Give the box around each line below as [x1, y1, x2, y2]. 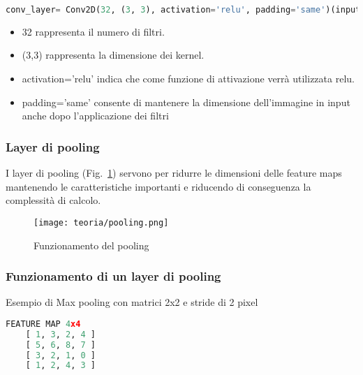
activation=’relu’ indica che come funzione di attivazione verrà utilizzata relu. [22, 71, 355, 86]
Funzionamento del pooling [34, 237, 149, 252]
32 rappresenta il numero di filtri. [22, 24, 165, 38]
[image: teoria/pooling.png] [34, 217, 169, 228]
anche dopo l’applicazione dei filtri [22, 108, 169, 123]
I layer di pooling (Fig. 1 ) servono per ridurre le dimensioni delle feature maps [6, 166, 342, 180]
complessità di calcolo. [6, 193, 101, 207]
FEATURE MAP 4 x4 [6, 318, 81, 329]
